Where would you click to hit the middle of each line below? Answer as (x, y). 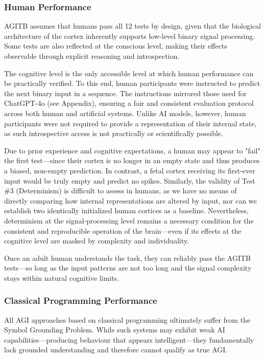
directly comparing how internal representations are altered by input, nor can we (130, 200)
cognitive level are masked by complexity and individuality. (97, 241)
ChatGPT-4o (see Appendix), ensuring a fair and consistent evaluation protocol (129, 103)
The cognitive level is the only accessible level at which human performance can (129, 73)
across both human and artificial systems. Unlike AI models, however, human (125, 113)
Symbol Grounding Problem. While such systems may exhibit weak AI (115, 330)
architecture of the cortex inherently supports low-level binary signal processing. (130, 36)
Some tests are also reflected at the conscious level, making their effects (116, 46)
